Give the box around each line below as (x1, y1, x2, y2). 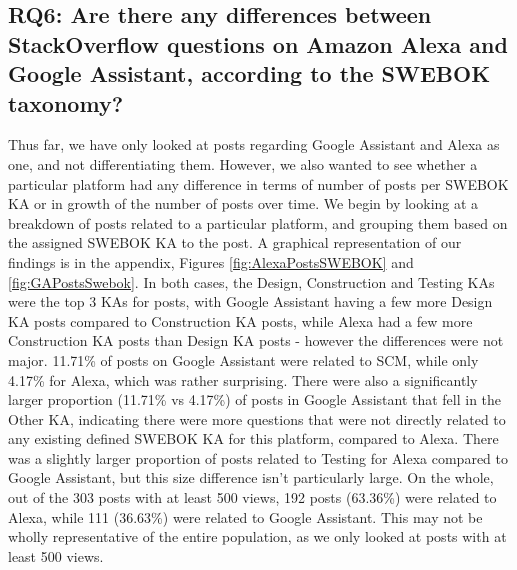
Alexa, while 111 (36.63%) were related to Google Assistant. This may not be (8, 506, 483, 527)
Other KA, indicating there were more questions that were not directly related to (8, 408, 506, 429)
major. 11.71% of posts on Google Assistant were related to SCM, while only (8, 349, 479, 370)
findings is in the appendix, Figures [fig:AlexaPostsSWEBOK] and (8, 251, 414, 272)
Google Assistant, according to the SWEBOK (8, 58, 491, 89)
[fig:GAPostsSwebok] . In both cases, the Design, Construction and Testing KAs (8, 271, 495, 292)
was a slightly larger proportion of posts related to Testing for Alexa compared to (8, 447, 508, 468)
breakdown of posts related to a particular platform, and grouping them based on (8, 212, 508, 233)
